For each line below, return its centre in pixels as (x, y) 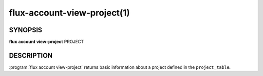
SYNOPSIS (26, 30)
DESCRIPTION (31, 55)
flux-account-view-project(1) (69, 13)
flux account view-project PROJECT (47, 42)
